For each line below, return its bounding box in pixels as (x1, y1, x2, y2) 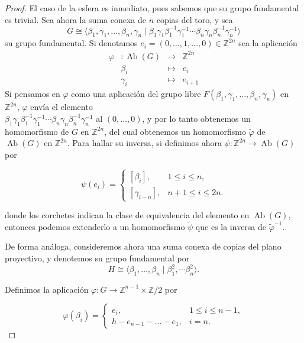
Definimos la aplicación (5, 283, 89, 295)
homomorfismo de (5, 125, 69, 137)
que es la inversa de (195, 220, 267, 232)
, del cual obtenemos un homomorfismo (104, 125, 246, 137)
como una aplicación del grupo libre (71, 88, 201, 100)
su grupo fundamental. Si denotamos (5, 37, 138, 49)
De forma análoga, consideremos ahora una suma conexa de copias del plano (5, 240, 282, 253)
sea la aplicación (238, 37, 297, 49)
